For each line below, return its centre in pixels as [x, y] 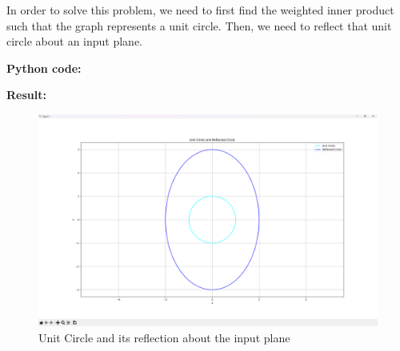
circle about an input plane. [75, 41]
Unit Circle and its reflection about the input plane [164, 337]
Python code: [44, 68]
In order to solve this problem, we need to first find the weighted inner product [200, 10]
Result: [26, 95]
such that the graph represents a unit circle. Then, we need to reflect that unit [199, 25]
